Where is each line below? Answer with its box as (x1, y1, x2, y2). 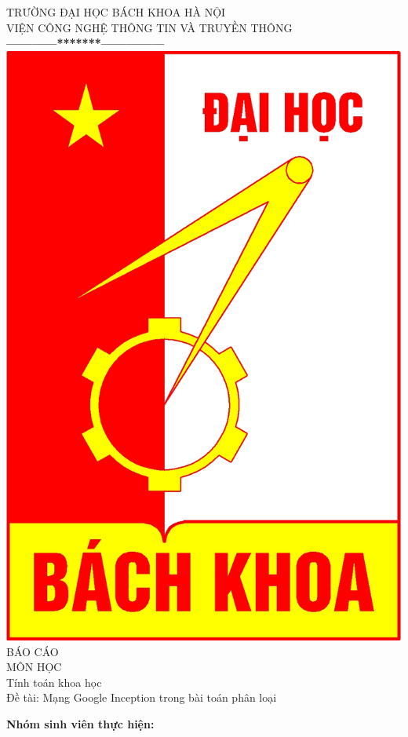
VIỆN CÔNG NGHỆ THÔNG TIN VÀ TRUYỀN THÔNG (6, 19, 293, 35)
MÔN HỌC (6, 659, 62, 675)
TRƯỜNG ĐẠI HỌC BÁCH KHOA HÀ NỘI (6, 4, 226, 20)
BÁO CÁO (6, 643, 59, 659)
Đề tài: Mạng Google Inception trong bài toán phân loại (6, 689, 277, 706)
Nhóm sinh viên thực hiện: (6, 715, 155, 732)
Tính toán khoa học (6, 673, 102, 690)
